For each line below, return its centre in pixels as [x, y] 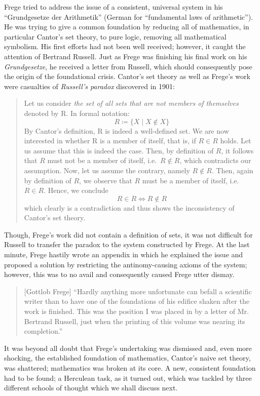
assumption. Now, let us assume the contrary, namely [107, 170]
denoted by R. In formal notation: [77, 113]
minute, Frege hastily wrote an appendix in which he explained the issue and [124, 254]
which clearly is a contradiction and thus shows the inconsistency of [129, 207]
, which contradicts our [215, 160]
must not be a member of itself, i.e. [102, 160]
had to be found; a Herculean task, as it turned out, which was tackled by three [128, 378]
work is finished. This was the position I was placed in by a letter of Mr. [136, 311]
